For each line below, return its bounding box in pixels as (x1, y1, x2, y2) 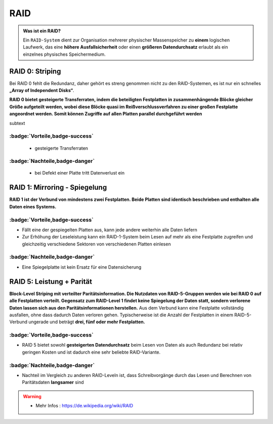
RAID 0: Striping (9, 67, 61, 75)
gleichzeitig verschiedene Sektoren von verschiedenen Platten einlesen (22, 241, 171, 247)
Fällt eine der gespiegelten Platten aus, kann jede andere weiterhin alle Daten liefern (22, 227, 197, 233)
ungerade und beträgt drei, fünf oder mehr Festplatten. (28, 319, 145, 325)
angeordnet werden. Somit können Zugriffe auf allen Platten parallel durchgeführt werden (9, 111, 202, 117)
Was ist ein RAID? (23, 28, 61, 34)
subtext (9, 120, 25, 126)
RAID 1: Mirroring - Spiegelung (9, 183, 107, 192)
